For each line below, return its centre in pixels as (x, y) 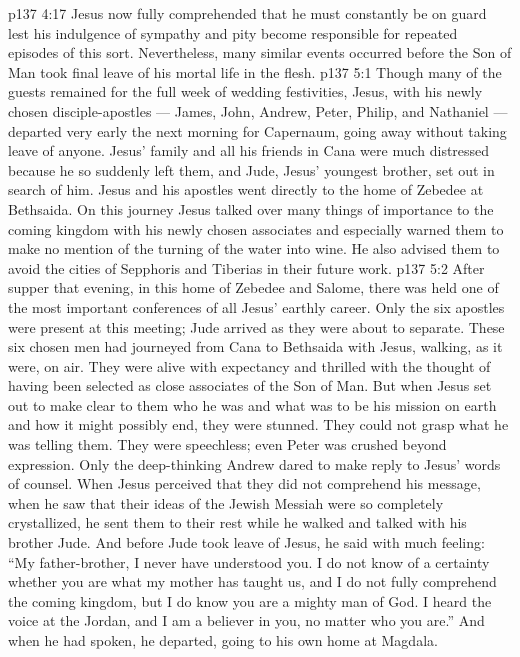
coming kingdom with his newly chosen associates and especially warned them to (256, 228)
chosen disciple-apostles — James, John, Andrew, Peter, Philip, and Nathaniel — (258, 110)
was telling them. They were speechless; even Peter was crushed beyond (227, 444)
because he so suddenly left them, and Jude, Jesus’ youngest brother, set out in (251, 169)
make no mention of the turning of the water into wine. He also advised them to (254, 248)
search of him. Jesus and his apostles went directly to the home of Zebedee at (246, 189)
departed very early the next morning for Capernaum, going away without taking (257, 130)
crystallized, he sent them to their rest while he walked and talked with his (237, 522)
